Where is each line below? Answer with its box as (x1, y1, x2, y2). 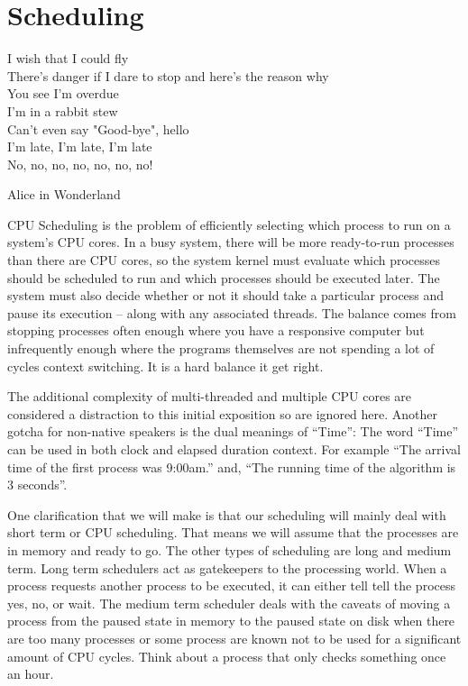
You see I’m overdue (7, 84, 119, 103)
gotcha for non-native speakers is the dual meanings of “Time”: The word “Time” (7, 422, 459, 441)
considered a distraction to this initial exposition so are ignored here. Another (7, 404, 438, 423)
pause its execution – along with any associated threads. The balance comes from (7, 303, 456, 322)
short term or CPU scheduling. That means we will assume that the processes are (7, 523, 459, 542)
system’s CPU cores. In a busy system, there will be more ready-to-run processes (7, 233, 454, 252)
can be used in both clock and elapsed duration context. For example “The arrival (7, 440, 461, 458)
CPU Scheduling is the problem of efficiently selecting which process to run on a (7, 215, 451, 233)
